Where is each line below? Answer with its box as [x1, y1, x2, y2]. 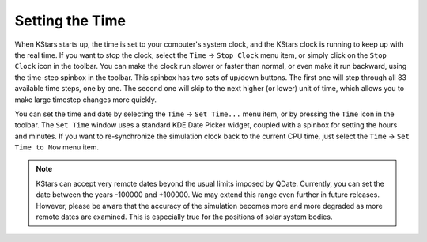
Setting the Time [14, 12, 127, 29]
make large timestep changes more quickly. [14, 95, 157, 104]
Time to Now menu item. [14, 142, 99, 152]
